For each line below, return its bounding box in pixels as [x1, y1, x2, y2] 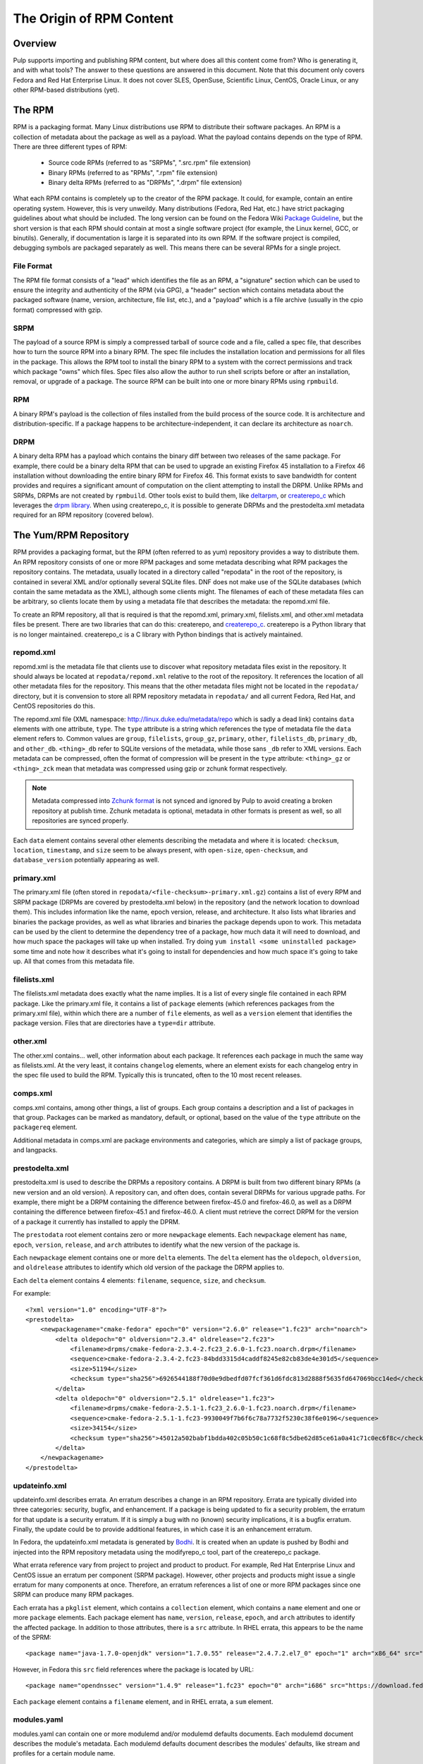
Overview [13, 37, 57, 49]
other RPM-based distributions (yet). [13, 85, 120, 95]
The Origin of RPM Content [13, 11, 174, 26]
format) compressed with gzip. [13, 306, 103, 314]
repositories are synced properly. [32, 816, 129, 825]
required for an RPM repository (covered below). [13, 511, 154, 519]
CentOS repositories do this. [13, 702, 95, 711]
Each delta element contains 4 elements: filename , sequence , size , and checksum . [13, 1276, 266, 1284]
